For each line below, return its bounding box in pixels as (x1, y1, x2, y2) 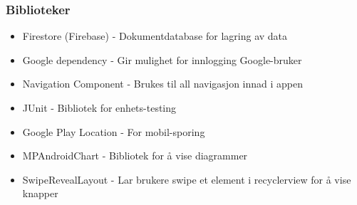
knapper (22, 186, 58, 201)
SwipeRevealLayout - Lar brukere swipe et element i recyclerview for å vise (22, 172, 351, 186)
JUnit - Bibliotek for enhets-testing (22, 100, 177, 115)
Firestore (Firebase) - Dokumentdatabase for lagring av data (22, 28, 288, 43)
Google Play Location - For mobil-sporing (22, 124, 205, 139)
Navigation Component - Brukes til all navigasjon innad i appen (22, 76, 303, 91)
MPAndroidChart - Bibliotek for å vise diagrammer (22, 148, 248, 163)
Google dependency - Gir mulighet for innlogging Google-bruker (22, 52, 302, 67)
